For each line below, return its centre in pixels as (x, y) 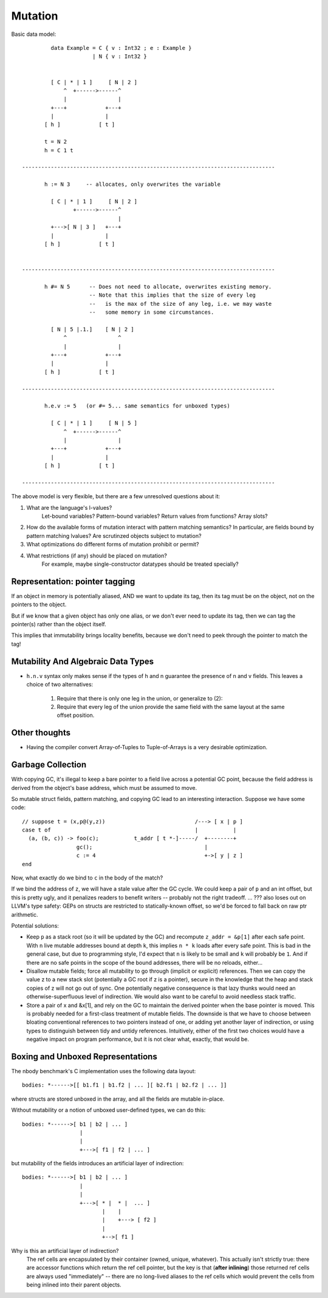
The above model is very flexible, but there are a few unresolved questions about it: (116, 496)
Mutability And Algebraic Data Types (83, 661)
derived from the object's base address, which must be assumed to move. (104, 788)
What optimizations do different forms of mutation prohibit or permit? (113, 545)
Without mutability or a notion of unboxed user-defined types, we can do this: (108, 1110)
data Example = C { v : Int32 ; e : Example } (121, 48)
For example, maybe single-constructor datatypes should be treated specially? (140, 564)
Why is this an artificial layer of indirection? (65, 1250)
